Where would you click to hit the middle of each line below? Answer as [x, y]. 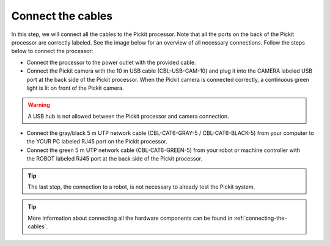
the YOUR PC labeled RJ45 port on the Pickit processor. [97, 142]
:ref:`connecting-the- [260, 218]
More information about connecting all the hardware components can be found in [130, 218]
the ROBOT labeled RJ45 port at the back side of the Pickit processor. [115, 159]
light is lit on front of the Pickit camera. [75, 88]
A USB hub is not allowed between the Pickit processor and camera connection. [128, 116]
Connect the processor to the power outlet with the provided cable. [111, 62]
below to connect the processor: [52, 51]
